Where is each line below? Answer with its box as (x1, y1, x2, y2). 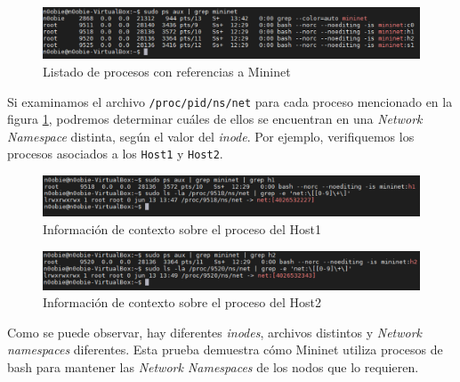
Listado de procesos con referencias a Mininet (43, 61, 291, 80)
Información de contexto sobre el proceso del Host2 (43, 293, 321, 312)
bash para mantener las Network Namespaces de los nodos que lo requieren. (7, 357, 419, 376)
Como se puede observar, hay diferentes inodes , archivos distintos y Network (7, 322, 423, 341)
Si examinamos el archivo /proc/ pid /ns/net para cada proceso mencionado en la (7, 92, 453, 110)
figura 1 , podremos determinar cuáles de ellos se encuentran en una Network (7, 110, 423, 128)
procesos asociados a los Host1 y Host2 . (7, 144, 223, 163)
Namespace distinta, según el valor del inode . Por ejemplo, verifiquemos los (7, 126, 415, 145)
